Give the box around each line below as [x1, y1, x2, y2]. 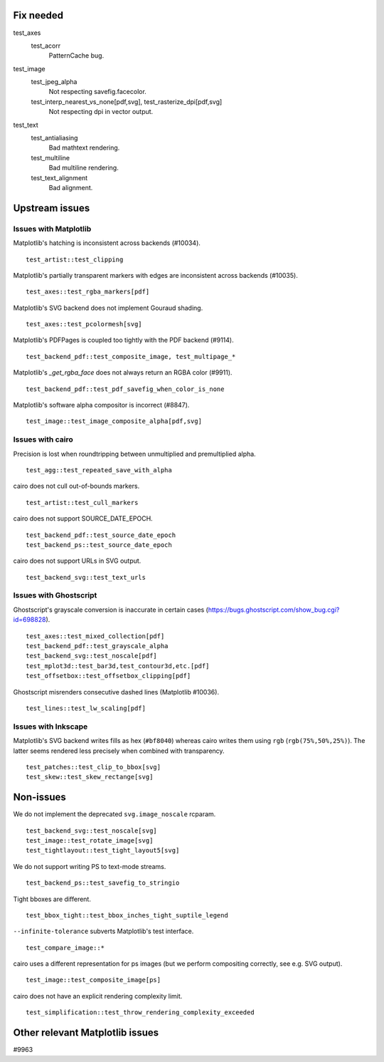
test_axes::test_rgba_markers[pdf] [26, 288, 150, 296]
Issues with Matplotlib [13, 224, 92, 234]
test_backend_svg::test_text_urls [26, 573, 146, 581]
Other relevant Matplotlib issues [13, 1026, 159, 1039]
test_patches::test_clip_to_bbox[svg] [26, 763, 161, 771]
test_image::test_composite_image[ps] [26, 976, 161, 984]
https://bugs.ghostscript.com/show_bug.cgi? [208, 605, 340, 614]
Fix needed [13, 9, 64, 21]
